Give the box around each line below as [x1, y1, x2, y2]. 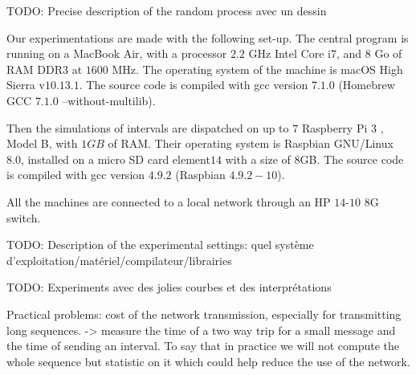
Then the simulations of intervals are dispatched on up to [6, 119, 289, 136]
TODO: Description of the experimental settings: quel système [6, 236, 314, 253]
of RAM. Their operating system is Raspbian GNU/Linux [108, 135, 394, 152]
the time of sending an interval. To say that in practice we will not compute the [6, 337, 400, 354]
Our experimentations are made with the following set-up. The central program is [6, 29, 409, 46]
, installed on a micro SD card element [20, 150, 210, 167]
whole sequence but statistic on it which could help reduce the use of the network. [6, 353, 410, 369]
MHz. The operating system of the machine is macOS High [112, 60, 403, 77]
